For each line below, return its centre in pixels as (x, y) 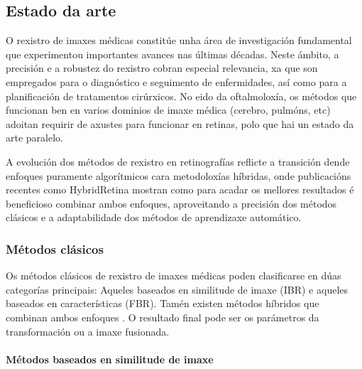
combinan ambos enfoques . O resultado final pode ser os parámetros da (163, 317)
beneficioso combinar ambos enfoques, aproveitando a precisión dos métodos (171, 203)
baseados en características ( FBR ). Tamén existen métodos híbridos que (163, 303)
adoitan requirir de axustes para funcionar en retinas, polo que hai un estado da (180, 123)
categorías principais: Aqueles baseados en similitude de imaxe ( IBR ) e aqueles (177, 289)
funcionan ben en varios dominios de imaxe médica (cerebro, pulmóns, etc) (168, 110)
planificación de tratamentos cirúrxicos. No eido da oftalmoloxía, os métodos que (181, 96)
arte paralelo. (34, 138)
